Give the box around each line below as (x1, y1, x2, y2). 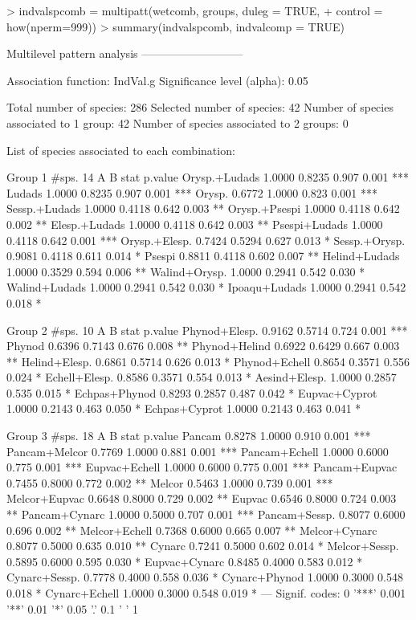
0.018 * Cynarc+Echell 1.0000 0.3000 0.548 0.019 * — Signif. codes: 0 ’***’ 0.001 (6, 585, 406, 601)
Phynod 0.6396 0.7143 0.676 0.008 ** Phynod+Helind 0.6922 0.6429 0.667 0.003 (6, 337, 400, 354)
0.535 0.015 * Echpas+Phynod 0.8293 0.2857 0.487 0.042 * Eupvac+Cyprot (6, 384, 377, 401)
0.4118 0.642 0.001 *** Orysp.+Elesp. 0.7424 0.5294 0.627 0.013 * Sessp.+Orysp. (6, 231, 406, 248)
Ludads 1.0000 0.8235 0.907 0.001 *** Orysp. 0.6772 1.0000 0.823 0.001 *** (6, 184, 377, 201)
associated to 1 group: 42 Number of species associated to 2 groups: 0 (6, 114, 349, 131)
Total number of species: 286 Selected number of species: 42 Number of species (6, 99, 394, 116)
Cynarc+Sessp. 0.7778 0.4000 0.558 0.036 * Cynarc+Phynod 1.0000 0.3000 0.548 (6, 569, 403, 585)
